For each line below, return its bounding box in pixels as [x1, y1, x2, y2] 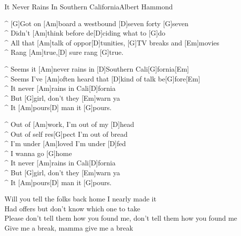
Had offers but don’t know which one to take [4, 203, 141, 213]
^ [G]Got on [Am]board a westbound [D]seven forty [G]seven [4, 18, 189, 28]
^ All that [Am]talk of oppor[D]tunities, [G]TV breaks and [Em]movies [4, 37, 220, 47]
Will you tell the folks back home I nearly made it [4, 194, 156, 204]
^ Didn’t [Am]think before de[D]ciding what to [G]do [4, 28, 165, 38]
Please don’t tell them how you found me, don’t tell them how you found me [4, 213, 238, 223]
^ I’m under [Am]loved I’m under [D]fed [4, 138, 126, 149]
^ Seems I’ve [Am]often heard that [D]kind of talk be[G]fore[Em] [4, 73, 200, 83]
